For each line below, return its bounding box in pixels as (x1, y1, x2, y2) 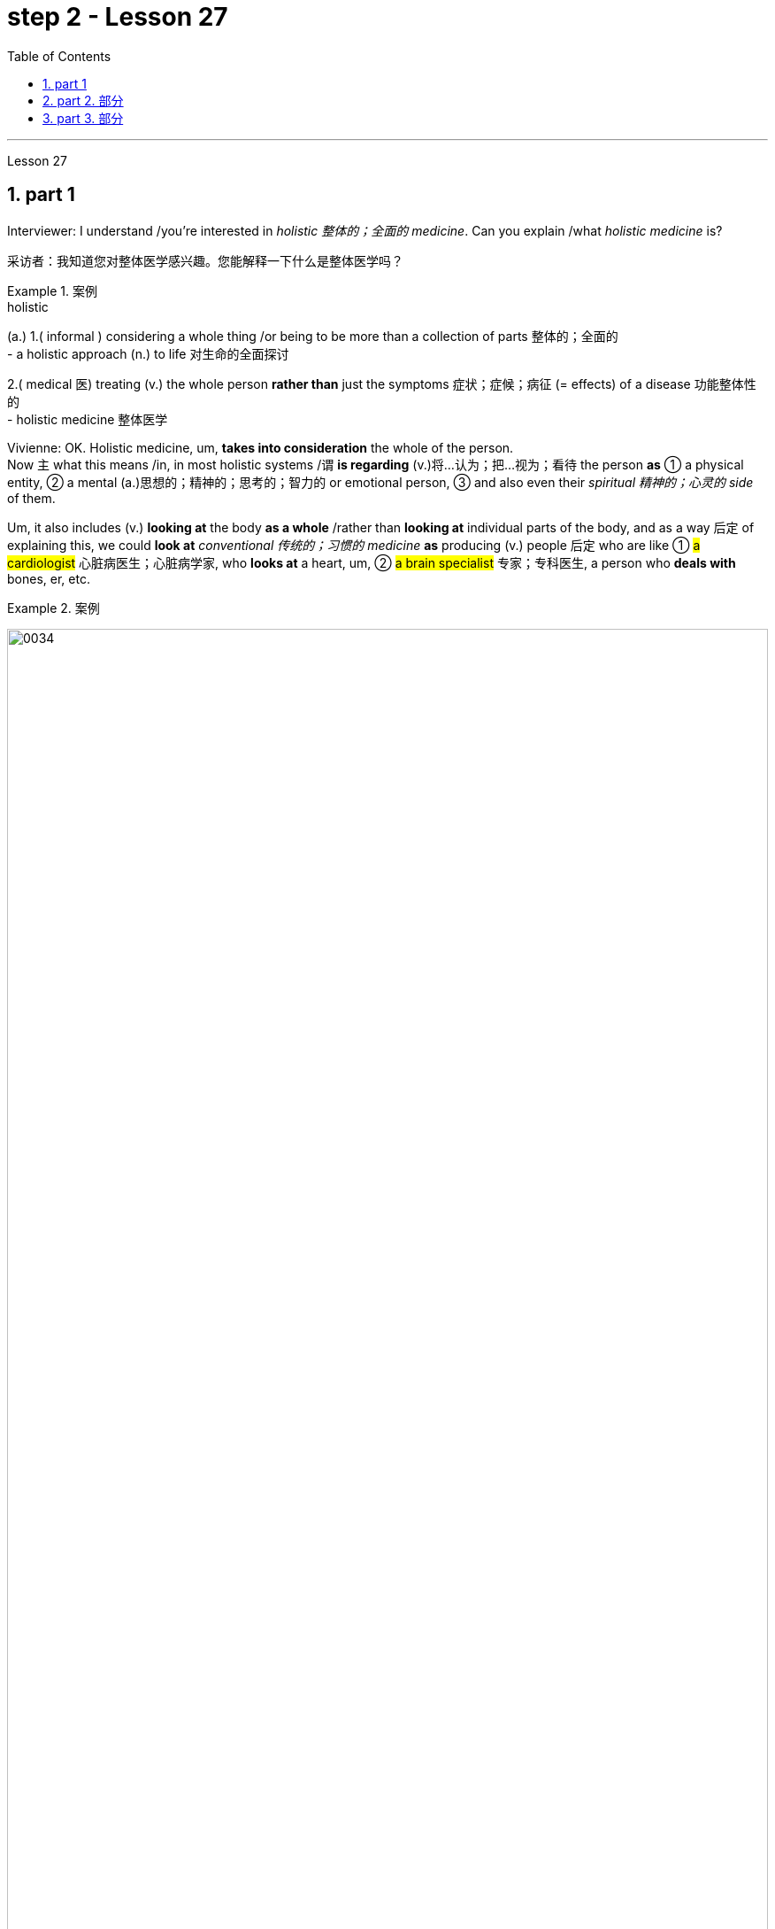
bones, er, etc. (7, 570, 90, 586)
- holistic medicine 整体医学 (7, 411, 168, 427)
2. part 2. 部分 (42, 92, 124, 108)
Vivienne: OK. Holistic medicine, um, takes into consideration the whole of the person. (7, 439, 514, 455)
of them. (7, 490, 56, 506)
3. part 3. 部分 (42, 110, 124, 126)
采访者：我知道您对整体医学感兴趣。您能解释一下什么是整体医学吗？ (7, 252, 403, 268)
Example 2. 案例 (7, 600, 100, 616)
